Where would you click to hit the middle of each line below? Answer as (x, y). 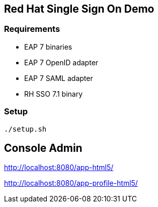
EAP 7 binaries (48, 47)
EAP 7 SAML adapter (59, 78)
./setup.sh (25, 129)
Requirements (32, 29)
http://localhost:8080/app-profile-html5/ (71, 183)
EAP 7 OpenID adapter (61, 62)
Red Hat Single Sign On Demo (79, 9)
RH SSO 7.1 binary (54, 94)
